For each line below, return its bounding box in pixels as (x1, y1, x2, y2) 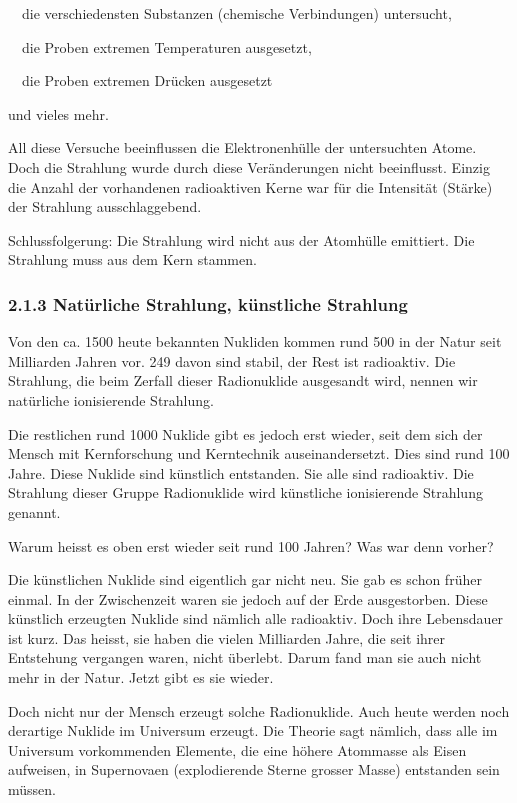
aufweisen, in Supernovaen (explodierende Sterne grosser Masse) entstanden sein (8, 759, 500, 780)
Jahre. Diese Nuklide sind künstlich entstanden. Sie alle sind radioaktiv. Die (8, 462, 474, 483)
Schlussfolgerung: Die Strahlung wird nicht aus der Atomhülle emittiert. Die (8, 229, 475, 250)
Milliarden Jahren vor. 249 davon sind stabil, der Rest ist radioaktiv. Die (8, 350, 456, 371)
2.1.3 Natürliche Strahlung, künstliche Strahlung (8, 291, 408, 316)
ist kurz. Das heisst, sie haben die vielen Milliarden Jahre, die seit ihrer (8, 627, 445, 648)
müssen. (8, 779, 56, 800)
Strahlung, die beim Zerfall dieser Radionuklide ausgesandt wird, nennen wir (8, 370, 478, 391)
